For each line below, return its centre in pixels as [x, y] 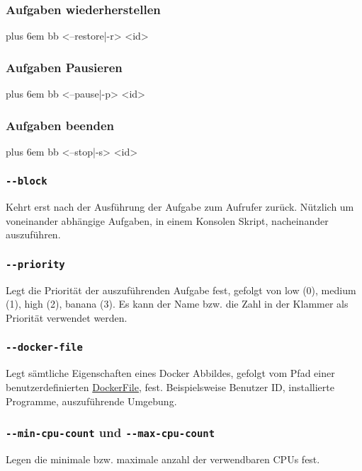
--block [27, 181]
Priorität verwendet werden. [67, 317]
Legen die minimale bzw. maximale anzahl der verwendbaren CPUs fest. [163, 459]
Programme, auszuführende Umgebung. [91, 401]
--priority [35, 264]
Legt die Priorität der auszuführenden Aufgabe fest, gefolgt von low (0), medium [181, 290]
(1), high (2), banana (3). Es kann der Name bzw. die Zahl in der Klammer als [177, 304]
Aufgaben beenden [60, 125]
